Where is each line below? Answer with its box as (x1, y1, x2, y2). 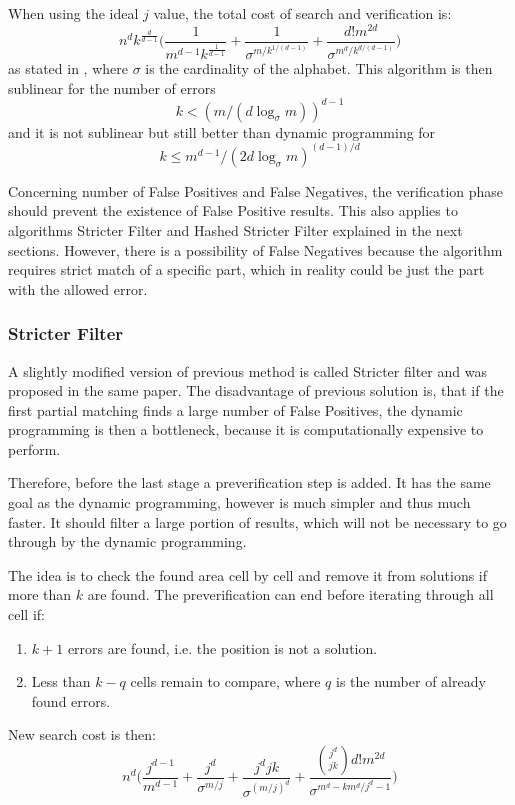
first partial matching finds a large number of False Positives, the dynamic (8, 399, 463, 420)
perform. (8, 438, 61, 459)
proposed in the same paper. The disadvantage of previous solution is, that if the (8, 380, 504, 401)
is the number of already (335, 671, 486, 692)
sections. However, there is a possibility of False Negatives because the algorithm (8, 239, 503, 260)
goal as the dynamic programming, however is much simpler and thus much (8, 492, 471, 513)
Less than (31, 671, 91, 692)
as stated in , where (8, 57, 128, 78)
